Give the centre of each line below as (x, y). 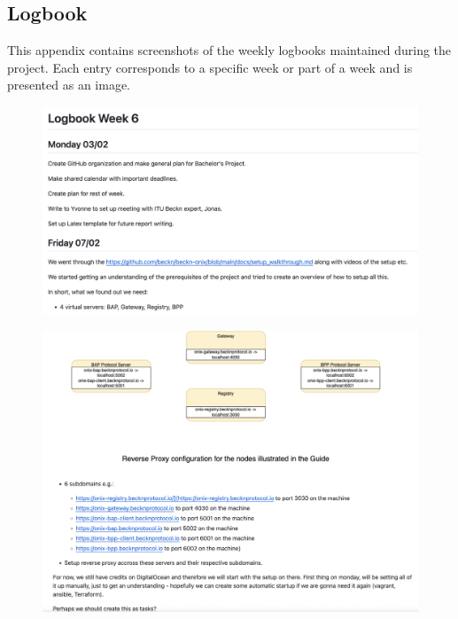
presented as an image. (69, 85)
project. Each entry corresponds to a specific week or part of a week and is (210, 67)
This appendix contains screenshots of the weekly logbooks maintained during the (229, 50)
